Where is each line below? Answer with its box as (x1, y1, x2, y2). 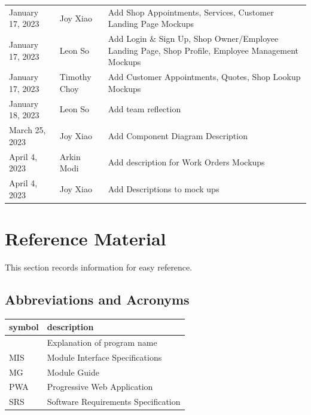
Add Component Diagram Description (108, 129, 248, 142)
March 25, (9, 124, 46, 136)
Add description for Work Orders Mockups (108, 156, 265, 168)
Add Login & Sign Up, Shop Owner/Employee (108, 32, 279, 45)
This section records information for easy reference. (5, 260, 193, 273)
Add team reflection (108, 103, 181, 115)
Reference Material (5, 226, 166, 250)
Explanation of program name (47, 336, 157, 348)
